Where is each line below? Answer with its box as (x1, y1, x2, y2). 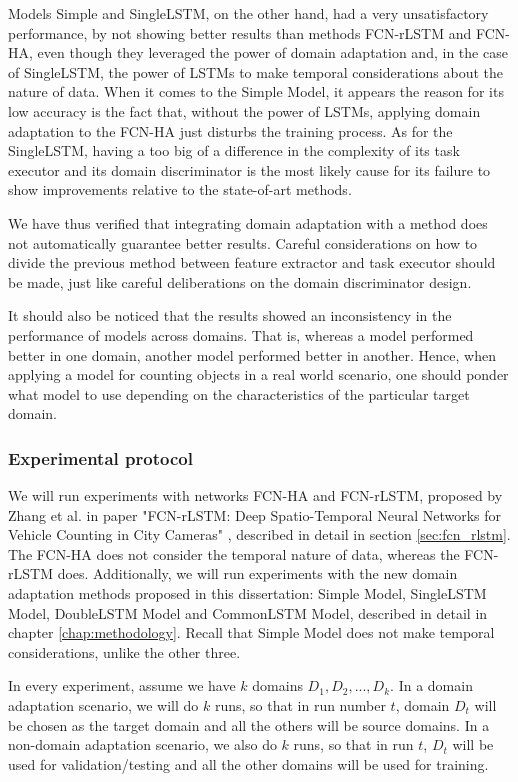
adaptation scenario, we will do (8, 695, 199, 716)
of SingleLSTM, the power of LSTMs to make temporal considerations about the (8, 61, 504, 82)
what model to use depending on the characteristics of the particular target (8, 383, 470, 404)
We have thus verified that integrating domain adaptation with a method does (8, 212, 488, 233)
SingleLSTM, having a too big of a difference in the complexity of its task (8, 140, 460, 161)
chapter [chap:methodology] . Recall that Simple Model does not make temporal (8, 622, 495, 643)
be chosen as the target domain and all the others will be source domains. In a (8, 714, 490, 735)
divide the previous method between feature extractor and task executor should (8, 252, 496, 273)
